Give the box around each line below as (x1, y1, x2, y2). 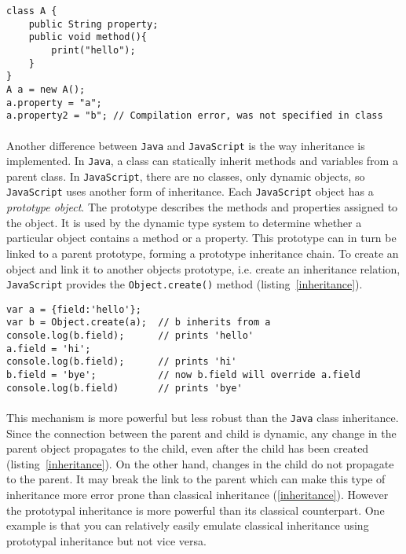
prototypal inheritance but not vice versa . (6, 532, 207, 548)
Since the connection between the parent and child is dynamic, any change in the (6, 424, 397, 441)
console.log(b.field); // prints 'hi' (6, 356, 237, 368)
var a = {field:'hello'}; (6, 303, 141, 315)
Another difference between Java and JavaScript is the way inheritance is (6, 137, 365, 153)
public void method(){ (28, 31, 147, 43)
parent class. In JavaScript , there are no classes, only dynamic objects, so (6, 167, 365, 184)
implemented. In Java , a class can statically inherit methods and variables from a (6, 152, 398, 169)
